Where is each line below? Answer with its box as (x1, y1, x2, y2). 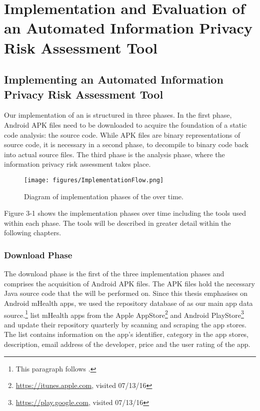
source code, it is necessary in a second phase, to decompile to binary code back (4, 139, 248, 150)
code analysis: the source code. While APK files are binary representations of (4, 129, 240, 140)
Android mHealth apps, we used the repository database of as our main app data (4, 297, 253, 308)
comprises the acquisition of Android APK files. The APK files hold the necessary (4, 278, 255, 288)
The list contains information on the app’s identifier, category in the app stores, (4, 329, 249, 339)
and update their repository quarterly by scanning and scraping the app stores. (4, 319, 246, 329)
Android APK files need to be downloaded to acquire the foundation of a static (4, 119, 247, 130)
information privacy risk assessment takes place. (4, 159, 151, 169)
